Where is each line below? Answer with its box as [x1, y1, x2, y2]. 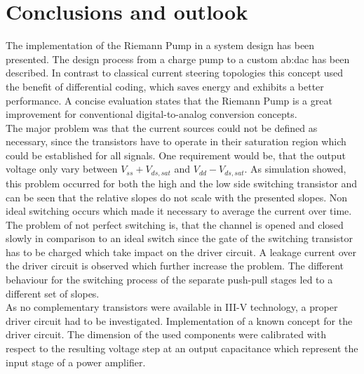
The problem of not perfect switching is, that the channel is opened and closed [6, 217, 344, 232]
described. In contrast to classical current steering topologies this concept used [6, 65, 344, 80]
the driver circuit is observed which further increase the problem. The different [6, 258, 344, 273]
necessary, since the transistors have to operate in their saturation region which [6, 134, 346, 149]
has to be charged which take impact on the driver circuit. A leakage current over [6, 244, 357, 259]
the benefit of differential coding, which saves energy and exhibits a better [6, 79, 324, 93]
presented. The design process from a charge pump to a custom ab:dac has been [6, 51, 350, 66]
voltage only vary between [6, 161, 118, 176]
